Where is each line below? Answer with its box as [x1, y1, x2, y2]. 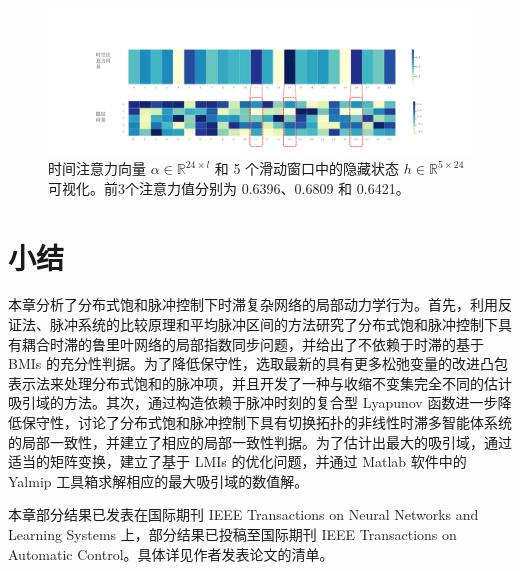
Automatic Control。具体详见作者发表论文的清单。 [8, 543, 334, 564]
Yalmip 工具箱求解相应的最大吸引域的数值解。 [8, 470, 309, 491]
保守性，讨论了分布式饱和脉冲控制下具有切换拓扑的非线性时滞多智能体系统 [21, 412, 512, 433]
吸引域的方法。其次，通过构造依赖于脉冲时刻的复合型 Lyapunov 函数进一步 [8, 392, 498, 413]
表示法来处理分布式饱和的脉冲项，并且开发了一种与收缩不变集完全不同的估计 [8, 372, 512, 393]
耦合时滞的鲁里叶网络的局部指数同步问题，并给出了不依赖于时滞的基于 [21, 333, 484, 354]
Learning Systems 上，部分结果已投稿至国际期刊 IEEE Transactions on [8, 524, 457, 545]
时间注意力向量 [48, 158, 146, 179]
